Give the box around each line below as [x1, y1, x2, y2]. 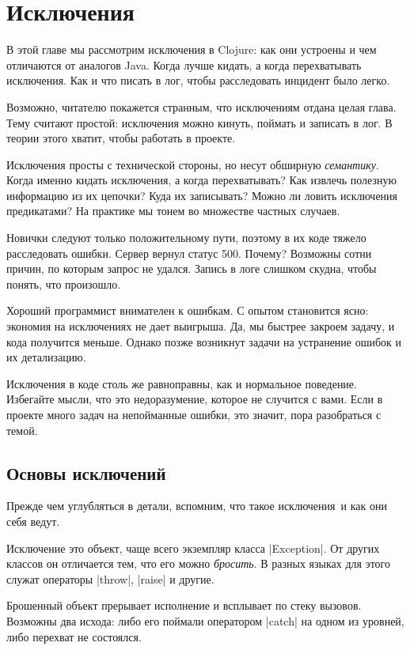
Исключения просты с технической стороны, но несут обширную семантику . [6, 156, 379, 172]
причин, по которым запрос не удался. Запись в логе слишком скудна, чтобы [6, 260, 377, 277]
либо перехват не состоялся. [6, 628, 142, 644]
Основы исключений [6, 460, 166, 485]
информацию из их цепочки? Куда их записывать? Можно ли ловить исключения [6, 187, 398, 203]
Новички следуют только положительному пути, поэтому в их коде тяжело [6, 229, 366, 246]
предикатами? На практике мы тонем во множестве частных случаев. [6, 202, 340, 219]
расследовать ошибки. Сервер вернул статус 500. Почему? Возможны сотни [6, 244, 372, 261]
